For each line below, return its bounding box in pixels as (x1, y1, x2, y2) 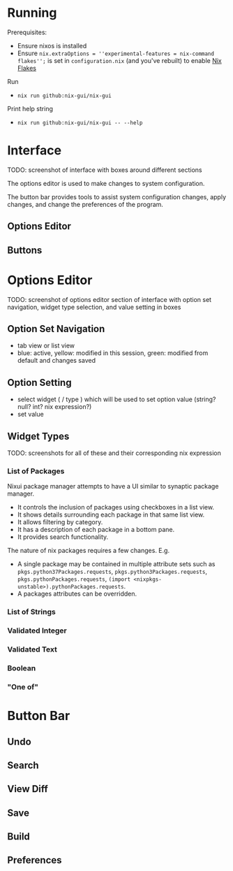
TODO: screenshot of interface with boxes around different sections (7, 166, 202, 174)
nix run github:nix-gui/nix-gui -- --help (17, 119, 143, 127)
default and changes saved (17, 357, 96, 365)
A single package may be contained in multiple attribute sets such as (17, 560, 216, 568)
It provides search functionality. (17, 533, 109, 541)
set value (17, 410, 44, 419)
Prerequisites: (7, 28, 47, 36)
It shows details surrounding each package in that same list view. (17, 510, 205, 519)
